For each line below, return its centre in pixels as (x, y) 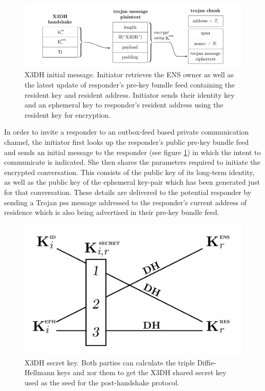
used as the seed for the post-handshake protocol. (102, 383)
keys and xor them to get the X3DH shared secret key (142, 372)
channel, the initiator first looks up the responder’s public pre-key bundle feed (127, 142)
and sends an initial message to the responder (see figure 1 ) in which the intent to (132, 152)
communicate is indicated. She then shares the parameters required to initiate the (132, 162)
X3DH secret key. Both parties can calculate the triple (110, 362)
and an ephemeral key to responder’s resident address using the (124, 105)
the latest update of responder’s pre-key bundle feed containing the (130, 84)
